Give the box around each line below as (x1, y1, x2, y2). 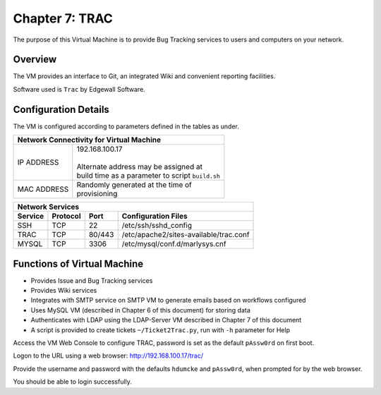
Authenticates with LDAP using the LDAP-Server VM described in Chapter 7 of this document (30, 316, 302, 324)
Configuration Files (121, 212, 188, 221)
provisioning (76, 189, 118, 199)
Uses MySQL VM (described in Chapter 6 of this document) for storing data (30, 305, 250, 314)
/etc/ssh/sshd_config (121, 221, 192, 231)
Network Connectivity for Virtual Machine (17, 135, 162, 145)
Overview (13, 54, 57, 66)
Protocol (52, 212, 81, 221)
